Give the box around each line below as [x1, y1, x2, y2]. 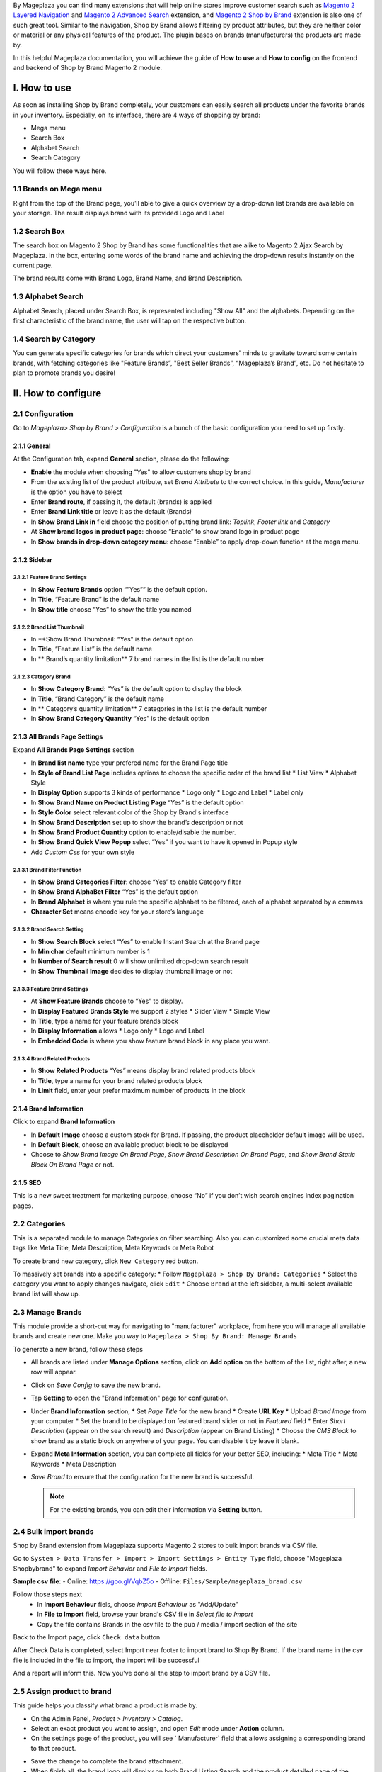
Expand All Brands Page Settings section [13, 745, 134, 754]
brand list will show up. [13, 1289, 81, 1298]
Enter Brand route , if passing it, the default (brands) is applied [30, 498, 212, 506]
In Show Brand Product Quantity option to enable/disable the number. [30, 828, 236, 836]
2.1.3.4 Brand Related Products [13, 1055, 91, 1062]
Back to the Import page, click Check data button [13, 1633, 161, 1641]
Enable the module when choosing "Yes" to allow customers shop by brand [30, 468, 251, 476]
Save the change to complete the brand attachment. [30, 1757, 183, 1766]
